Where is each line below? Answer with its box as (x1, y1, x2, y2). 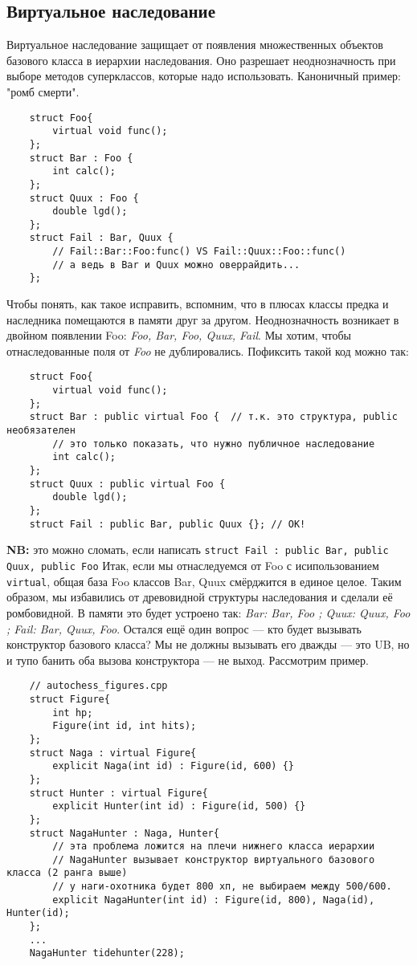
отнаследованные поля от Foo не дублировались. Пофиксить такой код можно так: (6, 342, 409, 359)
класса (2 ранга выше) (6, 867, 128, 879)
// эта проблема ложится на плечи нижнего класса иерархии (52, 841, 375, 853)
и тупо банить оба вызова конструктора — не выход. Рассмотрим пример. (6, 651, 369, 668)
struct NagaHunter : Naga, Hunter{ (29, 827, 219, 839)
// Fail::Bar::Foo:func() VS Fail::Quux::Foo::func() (52, 246, 346, 258)
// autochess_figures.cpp (29, 680, 168, 692)
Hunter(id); (6, 907, 70, 919)
